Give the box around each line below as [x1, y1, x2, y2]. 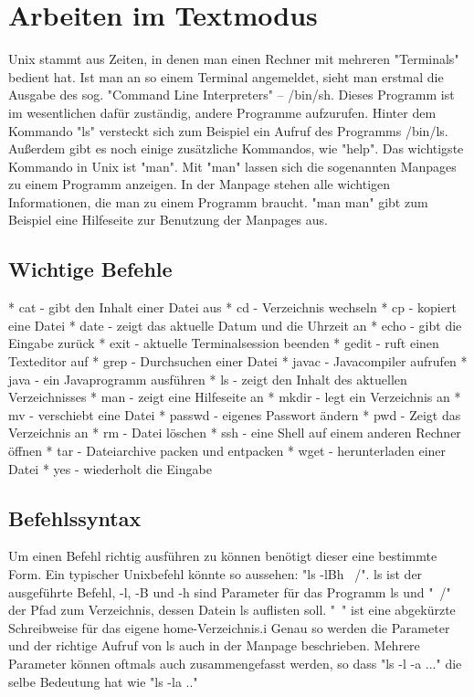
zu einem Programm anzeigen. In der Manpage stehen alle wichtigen [8, 174, 391, 194]
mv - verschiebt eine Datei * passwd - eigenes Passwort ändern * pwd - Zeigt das [8, 405, 461, 424]
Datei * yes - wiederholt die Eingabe [8, 459, 212, 478]
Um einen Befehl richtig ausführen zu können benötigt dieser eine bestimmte [8, 546, 437, 565]
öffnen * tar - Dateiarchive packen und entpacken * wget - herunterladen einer [8, 441, 447, 460]
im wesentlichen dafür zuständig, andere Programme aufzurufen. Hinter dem [8, 102, 437, 121]
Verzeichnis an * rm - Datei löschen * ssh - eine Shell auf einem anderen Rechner [8, 423, 461, 442]
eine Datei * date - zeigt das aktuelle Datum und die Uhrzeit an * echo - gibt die [8, 315, 462, 334]
